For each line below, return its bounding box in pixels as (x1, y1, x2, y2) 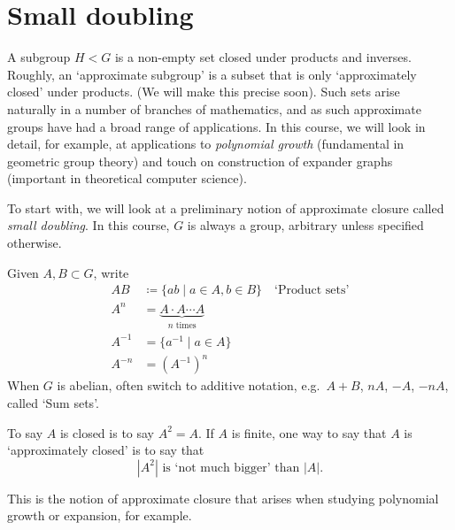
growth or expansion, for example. (7, 506, 192, 525)
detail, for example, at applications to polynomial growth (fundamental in (7, 134, 405, 153)
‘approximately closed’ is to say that (7, 441, 204, 459)
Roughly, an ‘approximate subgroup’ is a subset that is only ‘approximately (7, 65, 417, 83)
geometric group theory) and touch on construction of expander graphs (7, 151, 393, 170)
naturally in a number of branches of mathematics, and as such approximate (7, 99, 421, 118)
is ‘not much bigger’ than (162, 461, 300, 474)
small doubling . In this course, (7, 216, 170, 234)
